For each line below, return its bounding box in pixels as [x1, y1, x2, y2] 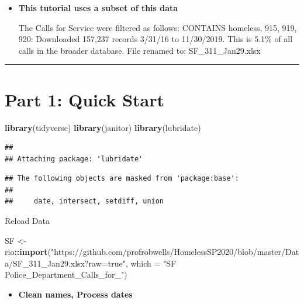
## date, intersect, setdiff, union [5, 197, 164, 206]
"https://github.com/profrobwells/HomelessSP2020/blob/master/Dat [51, 246, 299, 258]
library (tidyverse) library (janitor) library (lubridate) [5, 121, 201, 133]
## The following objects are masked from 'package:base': [5, 174, 239, 183]
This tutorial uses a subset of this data [18, 2, 178, 13]
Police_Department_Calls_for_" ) [5, 268, 127, 281]
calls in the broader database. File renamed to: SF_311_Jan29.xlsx [18, 44, 261, 56]
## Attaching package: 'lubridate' [5, 154, 143, 163]
